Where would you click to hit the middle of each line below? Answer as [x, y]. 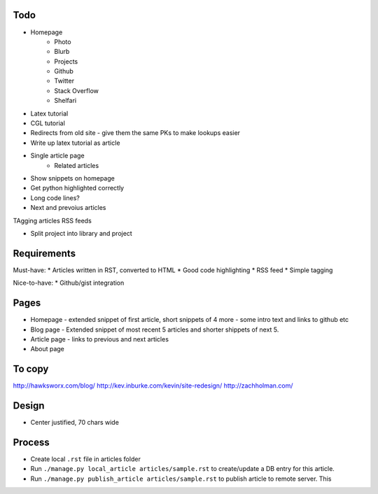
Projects [66, 61]
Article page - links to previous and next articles [100, 339]
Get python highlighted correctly [77, 188]
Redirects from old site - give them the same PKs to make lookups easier [135, 133]
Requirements [44, 253]
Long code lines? [55, 198]
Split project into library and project [81, 233]
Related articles [77, 165]
